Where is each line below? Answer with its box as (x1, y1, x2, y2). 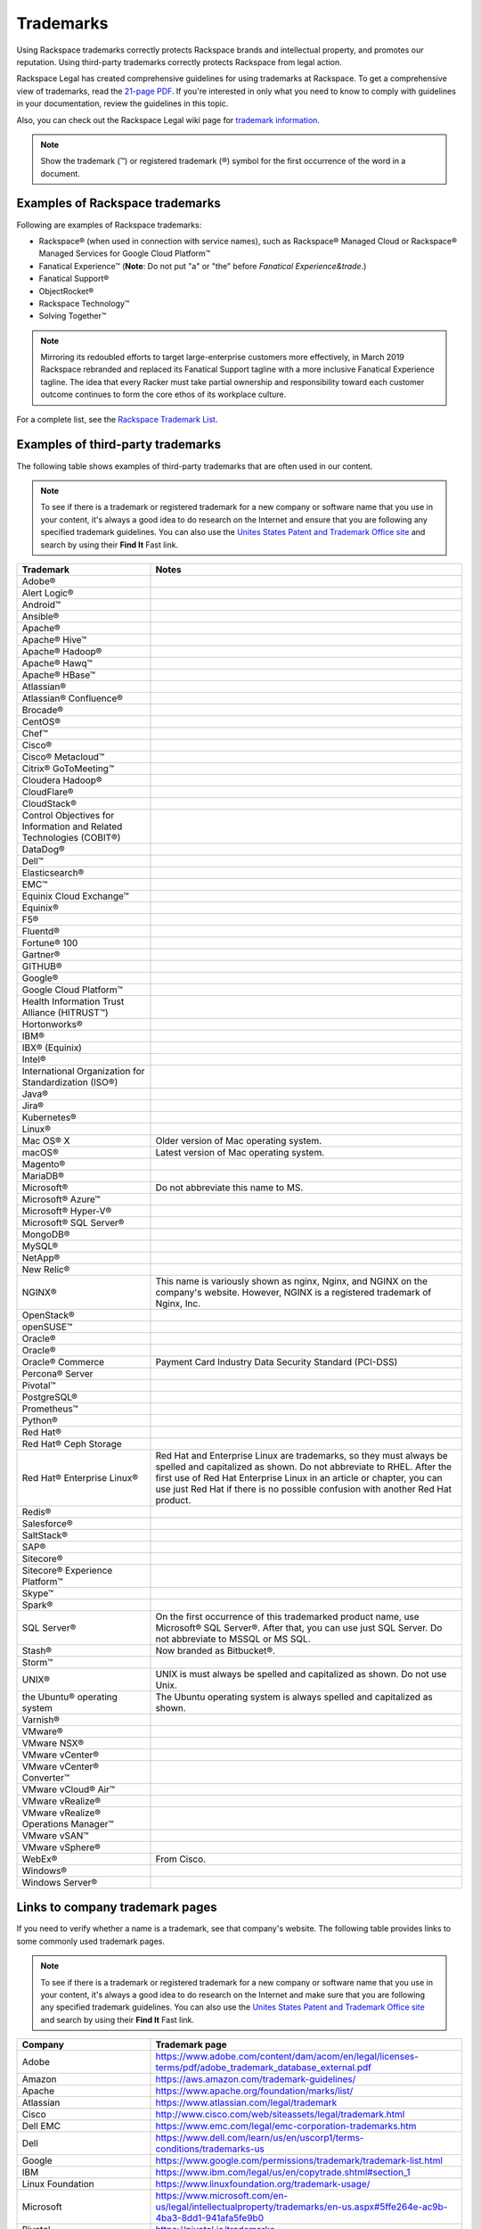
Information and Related (21, 820, 123, 833)
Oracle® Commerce (21, 1355, 105, 1368)
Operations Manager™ (21, 1817, 115, 1830)
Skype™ (21, 1587, 54, 1600)
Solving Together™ (38, 310, 107, 321)
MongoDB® (21, 1228, 70, 1240)
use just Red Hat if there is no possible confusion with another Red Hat (155, 1483, 452, 1495)
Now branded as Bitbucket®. (155, 1644, 276, 1657)
